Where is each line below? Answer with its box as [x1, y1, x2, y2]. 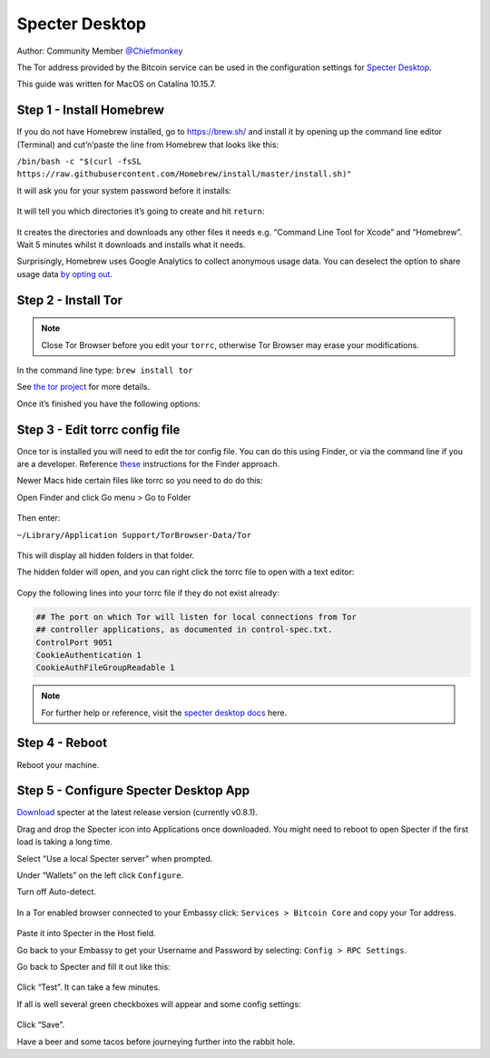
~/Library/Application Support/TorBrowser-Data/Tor [16, 530, 252, 540]
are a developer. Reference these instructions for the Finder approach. [16, 459, 280, 470]
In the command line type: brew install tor [16, 364, 193, 375]
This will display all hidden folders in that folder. [16, 550, 195, 561]
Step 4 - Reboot [16, 735, 108, 751]
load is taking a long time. [16, 836, 113, 847]
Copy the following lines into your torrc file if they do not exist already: [16, 587, 280, 598]
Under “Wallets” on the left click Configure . [16, 870, 184, 881]
